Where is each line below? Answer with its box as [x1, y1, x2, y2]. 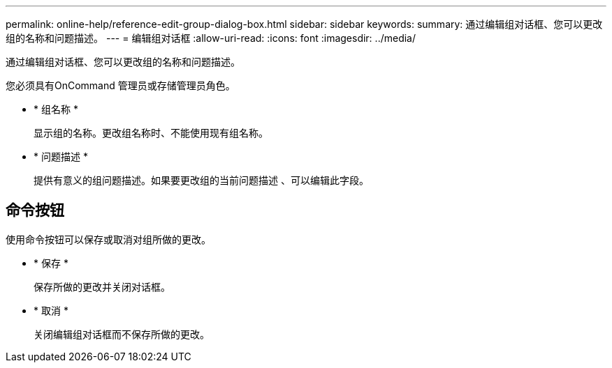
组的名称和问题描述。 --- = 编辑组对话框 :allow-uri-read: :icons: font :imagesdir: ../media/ [6, 32, 416, 44]
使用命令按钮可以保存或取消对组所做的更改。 [6, 233, 211, 245]
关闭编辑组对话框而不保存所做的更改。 [34, 328, 210, 340]
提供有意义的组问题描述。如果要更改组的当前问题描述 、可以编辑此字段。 [34, 174, 369, 186]
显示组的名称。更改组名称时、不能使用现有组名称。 [34, 127, 268, 139]
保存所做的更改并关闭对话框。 [34, 280, 170, 293]
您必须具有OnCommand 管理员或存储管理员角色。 [6, 79, 235, 91]
